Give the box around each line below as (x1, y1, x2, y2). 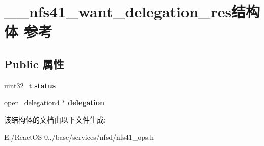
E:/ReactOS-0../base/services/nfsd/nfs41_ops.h (4, 131, 154, 142)
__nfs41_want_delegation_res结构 (4, 1, 260, 22)
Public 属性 (4, 56, 64, 71)
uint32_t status (4, 80, 56, 90)
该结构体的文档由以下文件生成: (4, 114, 106, 125)
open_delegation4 (4, 97, 60, 108)
